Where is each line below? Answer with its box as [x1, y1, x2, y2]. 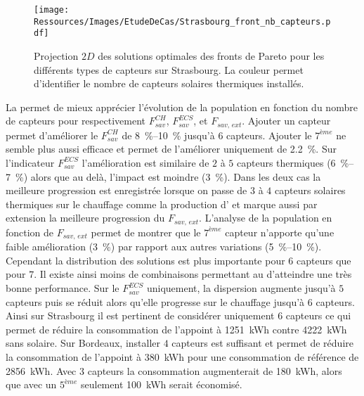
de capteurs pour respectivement [6, 113, 145, 128]
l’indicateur [6, 155, 55, 170]
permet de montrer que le [91, 224, 201, 239]
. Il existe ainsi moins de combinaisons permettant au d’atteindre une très [34, 267, 352, 281]
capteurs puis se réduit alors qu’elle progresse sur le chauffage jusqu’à [6, 294, 305, 309]
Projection [34, 48, 79, 63]
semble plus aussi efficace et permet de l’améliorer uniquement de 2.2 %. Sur [6, 141, 337, 156]
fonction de [6, 224, 54, 239]
